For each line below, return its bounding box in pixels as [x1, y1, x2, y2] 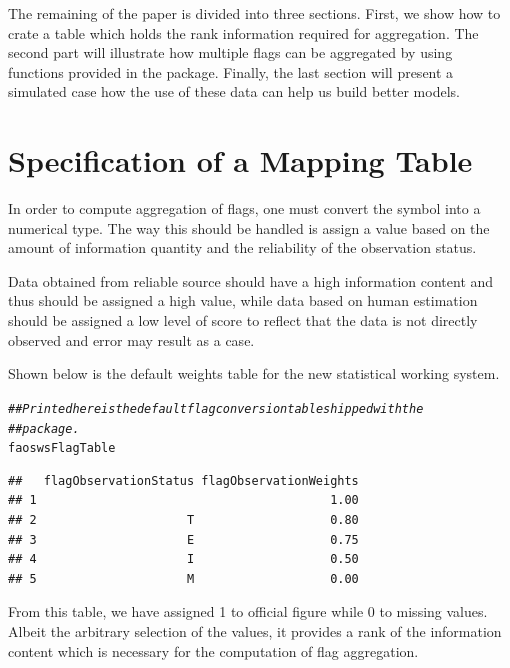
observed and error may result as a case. [8, 329, 255, 350]
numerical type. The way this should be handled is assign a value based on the [8, 217, 490, 238]
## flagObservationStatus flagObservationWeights [8, 473, 359, 488]
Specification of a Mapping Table [8, 140, 473, 181]
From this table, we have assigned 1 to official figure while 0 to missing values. [8, 601, 488, 622]
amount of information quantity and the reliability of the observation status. [8, 237, 477, 258]
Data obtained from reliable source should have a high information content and [8, 270, 494, 291]
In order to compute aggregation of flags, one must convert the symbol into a [8, 198, 481, 219]
